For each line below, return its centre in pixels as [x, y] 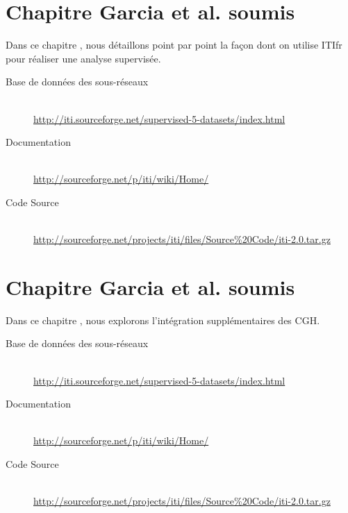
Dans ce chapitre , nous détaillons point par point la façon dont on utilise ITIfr [174, 45]
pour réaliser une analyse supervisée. [83, 58]
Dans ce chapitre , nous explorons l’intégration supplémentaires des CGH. [163, 320]
